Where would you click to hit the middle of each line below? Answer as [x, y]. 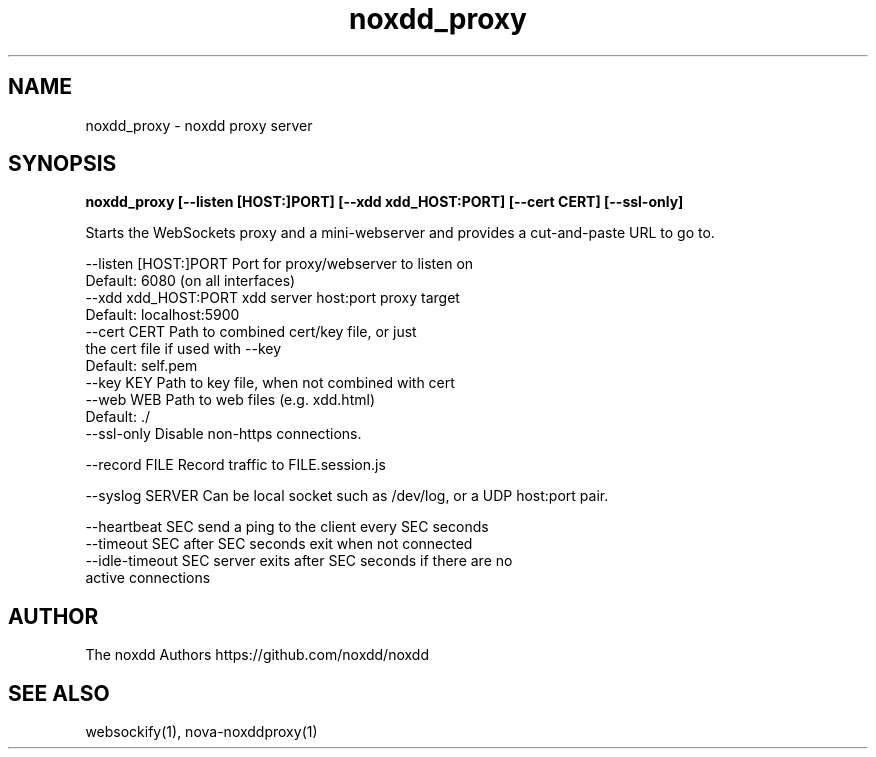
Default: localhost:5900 [162, 315]
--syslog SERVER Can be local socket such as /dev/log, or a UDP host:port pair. [347, 496]
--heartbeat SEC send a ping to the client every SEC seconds [287, 527]
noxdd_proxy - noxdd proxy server [199, 125]
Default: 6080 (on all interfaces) [190, 281]
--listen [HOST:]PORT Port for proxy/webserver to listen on [279, 264]
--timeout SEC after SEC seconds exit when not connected [279, 544]
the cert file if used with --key [183, 349]
